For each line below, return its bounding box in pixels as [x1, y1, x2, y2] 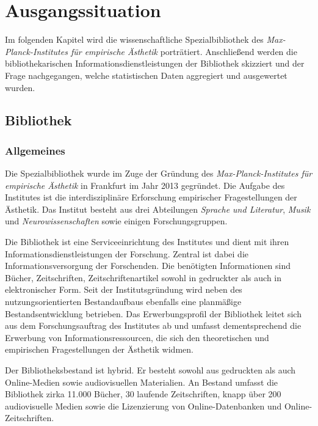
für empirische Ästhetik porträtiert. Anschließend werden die [70, 45, 297, 57]
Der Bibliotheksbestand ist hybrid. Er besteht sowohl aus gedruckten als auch [5, 364, 296, 376]
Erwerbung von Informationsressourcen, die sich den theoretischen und [5, 331, 269, 343]
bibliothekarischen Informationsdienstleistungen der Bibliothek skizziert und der [5, 57, 305, 70]
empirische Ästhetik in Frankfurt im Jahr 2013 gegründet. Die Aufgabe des [5, 178, 285, 191]
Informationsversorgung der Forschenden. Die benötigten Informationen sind [5, 259, 291, 272]
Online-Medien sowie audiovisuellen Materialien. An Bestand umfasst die [5, 375, 278, 388]
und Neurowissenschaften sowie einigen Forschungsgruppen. [5, 215, 228, 227]
